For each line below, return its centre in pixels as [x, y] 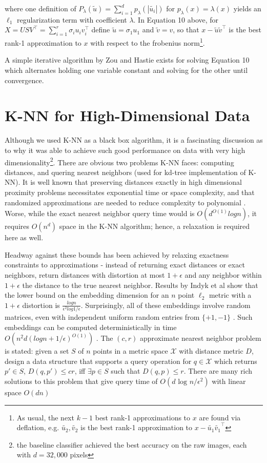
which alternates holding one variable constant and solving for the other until [126, 70]
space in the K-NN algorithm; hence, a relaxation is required [155, 226]
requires [17, 226]
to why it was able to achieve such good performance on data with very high [125, 150]
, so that [186, 30]
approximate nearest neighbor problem [200, 338]
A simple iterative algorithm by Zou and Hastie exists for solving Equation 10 [127, 60]
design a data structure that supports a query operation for [98, 361]
